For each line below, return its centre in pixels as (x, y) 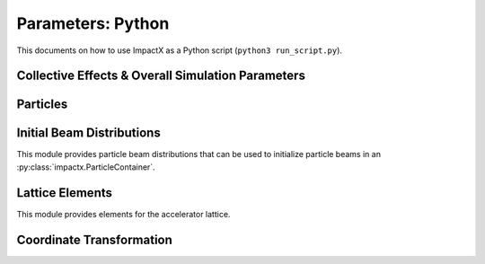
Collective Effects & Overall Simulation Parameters (161, 76)
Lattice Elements (64, 193)
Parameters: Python (93, 23)
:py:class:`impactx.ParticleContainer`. (86, 167)
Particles (42, 105)
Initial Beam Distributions (88, 133)
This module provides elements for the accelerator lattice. (123, 214)
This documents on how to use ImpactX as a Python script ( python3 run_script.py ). (180, 50)
